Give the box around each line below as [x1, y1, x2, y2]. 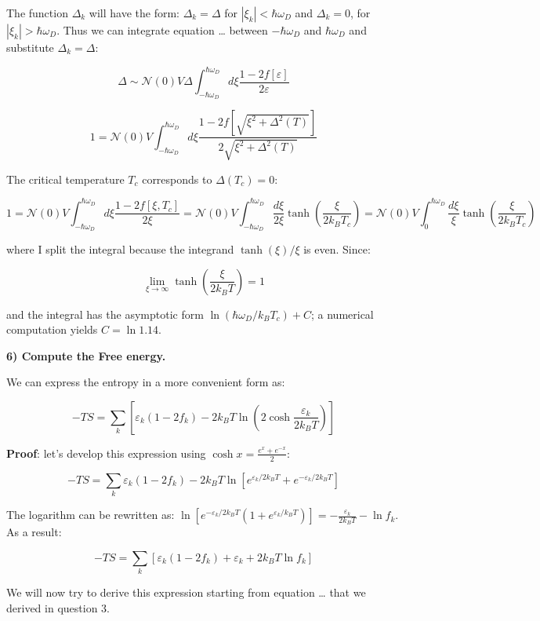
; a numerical [311, 305, 374, 322]
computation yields [6, 321, 98, 338]
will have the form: [89, 5, 179, 20]
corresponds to [142, 170, 212, 187]
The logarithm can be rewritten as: [6, 506, 175, 523]
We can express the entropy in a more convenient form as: [6, 374, 285, 390]
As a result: [6, 524, 62, 540]
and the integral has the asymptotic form [6, 305, 204, 322]
